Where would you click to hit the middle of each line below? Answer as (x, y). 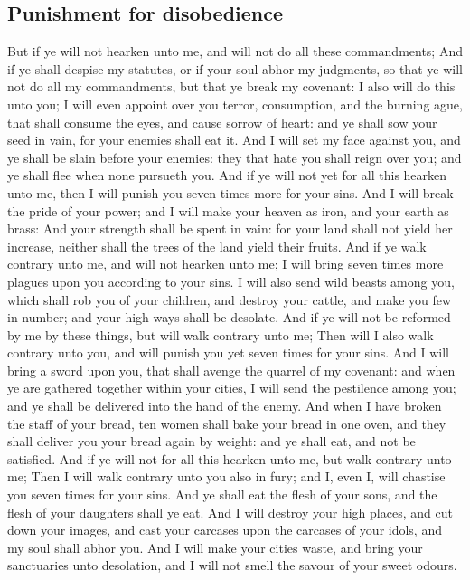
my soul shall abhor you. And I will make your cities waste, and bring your (215, 547)
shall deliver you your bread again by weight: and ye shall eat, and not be (211, 441)
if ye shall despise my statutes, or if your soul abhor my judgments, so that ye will (235, 68)
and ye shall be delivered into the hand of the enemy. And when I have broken (225, 406)
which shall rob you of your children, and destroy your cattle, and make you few (230, 299)
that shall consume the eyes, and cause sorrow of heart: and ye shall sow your (222, 122)
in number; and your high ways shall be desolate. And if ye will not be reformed (229, 317)
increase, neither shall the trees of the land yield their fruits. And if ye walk (217, 246)
